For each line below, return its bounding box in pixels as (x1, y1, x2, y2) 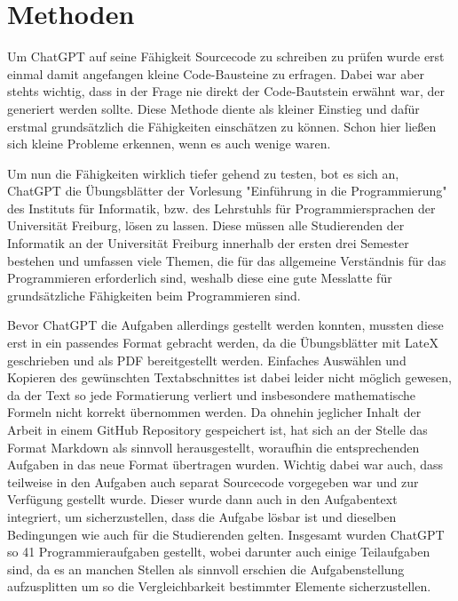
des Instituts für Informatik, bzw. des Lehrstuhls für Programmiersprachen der (7, 198, 436, 217)
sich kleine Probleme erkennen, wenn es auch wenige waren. (7, 134, 331, 153)
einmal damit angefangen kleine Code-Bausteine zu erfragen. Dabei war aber (7, 64, 425, 83)
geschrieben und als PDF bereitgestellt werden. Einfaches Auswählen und (7, 350, 407, 369)
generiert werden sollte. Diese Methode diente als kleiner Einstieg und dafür (7, 99, 420, 117)
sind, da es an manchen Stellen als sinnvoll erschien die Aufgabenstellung (7, 559, 405, 578)
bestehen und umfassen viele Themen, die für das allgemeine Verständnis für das (7, 251, 446, 269)
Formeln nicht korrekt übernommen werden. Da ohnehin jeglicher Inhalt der (7, 403, 422, 421)
